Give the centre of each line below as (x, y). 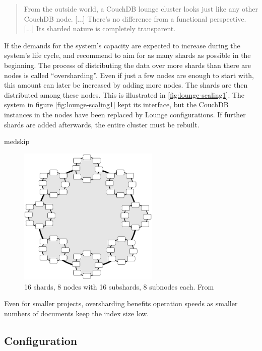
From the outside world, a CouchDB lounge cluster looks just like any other (141, 9)
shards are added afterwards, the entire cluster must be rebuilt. (102, 124)
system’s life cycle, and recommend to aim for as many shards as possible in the (127, 55)
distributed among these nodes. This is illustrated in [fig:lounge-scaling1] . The (124, 94)
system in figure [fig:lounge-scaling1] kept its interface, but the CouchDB (116, 104)
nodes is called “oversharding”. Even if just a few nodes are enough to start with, (129, 75)
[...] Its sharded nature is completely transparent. (100, 28)
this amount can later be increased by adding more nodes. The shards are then (126, 85)
